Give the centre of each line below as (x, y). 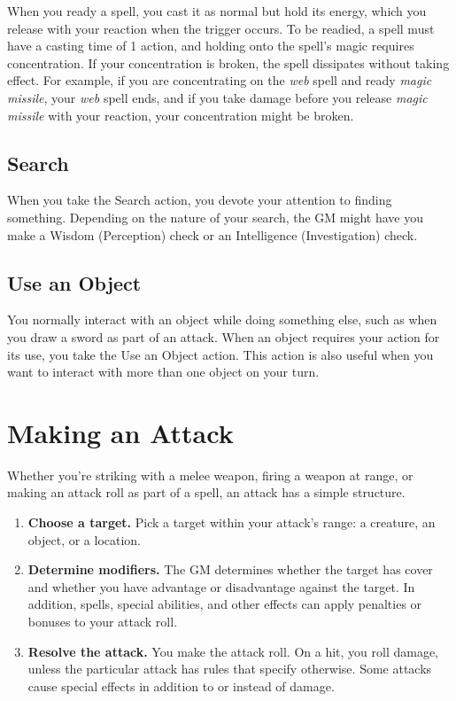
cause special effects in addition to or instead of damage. (181, 685)
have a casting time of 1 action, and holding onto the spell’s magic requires (211, 46)
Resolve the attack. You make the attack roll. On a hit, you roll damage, (233, 651)
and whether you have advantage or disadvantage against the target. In (221, 586)
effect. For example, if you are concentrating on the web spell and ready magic (220, 80)
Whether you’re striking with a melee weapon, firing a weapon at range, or (210, 475)
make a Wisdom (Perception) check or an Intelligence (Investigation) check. (213, 234)
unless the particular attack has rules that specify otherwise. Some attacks (230, 669)
